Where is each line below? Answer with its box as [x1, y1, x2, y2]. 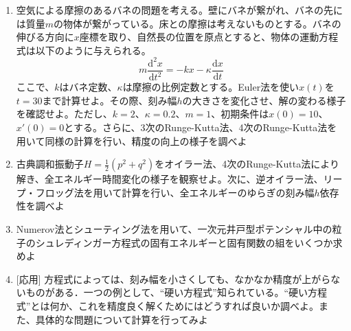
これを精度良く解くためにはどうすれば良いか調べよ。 [78, 299, 319, 312]
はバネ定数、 [59, 80, 117, 94]
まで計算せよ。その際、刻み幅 [42, 93, 177, 107]
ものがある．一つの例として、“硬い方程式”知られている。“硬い [25, 285, 308, 299]
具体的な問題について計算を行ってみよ [35, 312, 208, 326]
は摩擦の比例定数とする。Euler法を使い [122, 80, 299, 94]
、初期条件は [211, 106, 269, 121]
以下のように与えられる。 [35, 43, 151, 57]
